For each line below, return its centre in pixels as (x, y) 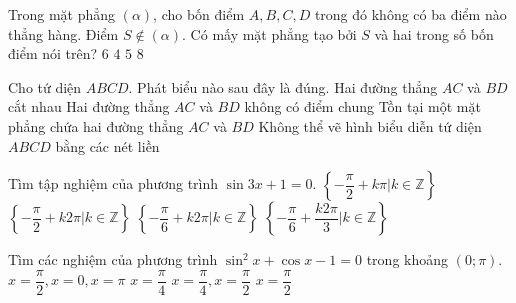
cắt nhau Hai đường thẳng (89, 106)
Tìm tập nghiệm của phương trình (113, 183)
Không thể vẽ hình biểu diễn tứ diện (370, 125)
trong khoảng (407, 259)
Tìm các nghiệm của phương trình (113, 259)
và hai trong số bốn (434, 33)
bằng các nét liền (107, 145)
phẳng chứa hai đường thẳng (96, 125)
